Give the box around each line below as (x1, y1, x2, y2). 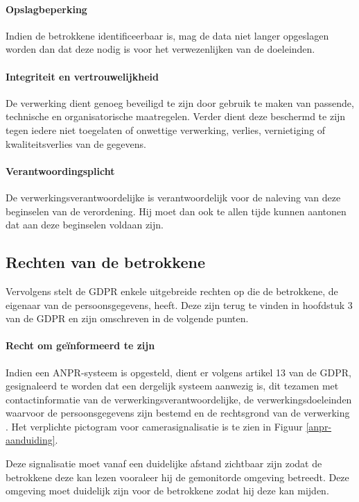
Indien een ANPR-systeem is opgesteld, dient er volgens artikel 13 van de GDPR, (6, 365, 351, 379)
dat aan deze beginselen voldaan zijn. (6, 217, 164, 232)
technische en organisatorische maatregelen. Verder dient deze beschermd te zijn (6, 109, 346, 124)
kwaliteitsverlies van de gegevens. (6, 136, 146, 151)
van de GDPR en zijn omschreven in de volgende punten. (6, 311, 249, 326)
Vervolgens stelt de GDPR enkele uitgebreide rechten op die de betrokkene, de (6, 283, 338, 298)
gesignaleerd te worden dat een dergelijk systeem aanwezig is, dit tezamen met (6, 378, 339, 393)
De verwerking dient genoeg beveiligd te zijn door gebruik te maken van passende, (6, 95, 354, 110)
